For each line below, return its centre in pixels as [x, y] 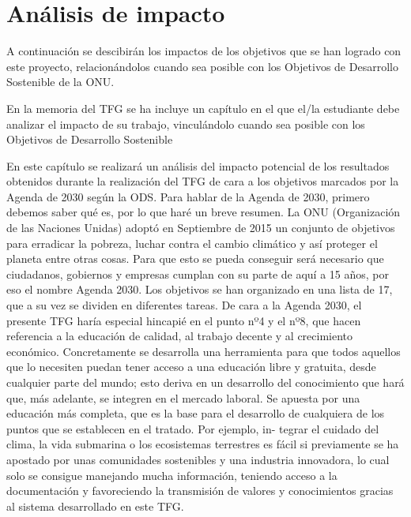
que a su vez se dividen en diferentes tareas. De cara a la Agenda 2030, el [184, 305]
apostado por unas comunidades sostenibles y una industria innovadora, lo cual [198, 459]
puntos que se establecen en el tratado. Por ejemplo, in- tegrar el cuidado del [193, 428]
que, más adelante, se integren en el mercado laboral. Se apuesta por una [183, 397]
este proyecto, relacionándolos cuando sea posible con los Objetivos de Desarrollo [202, 66]
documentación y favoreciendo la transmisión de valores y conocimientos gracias [200, 491]
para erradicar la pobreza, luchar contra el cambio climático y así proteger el [192, 243]
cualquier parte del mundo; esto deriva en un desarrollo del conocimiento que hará [205, 382]
